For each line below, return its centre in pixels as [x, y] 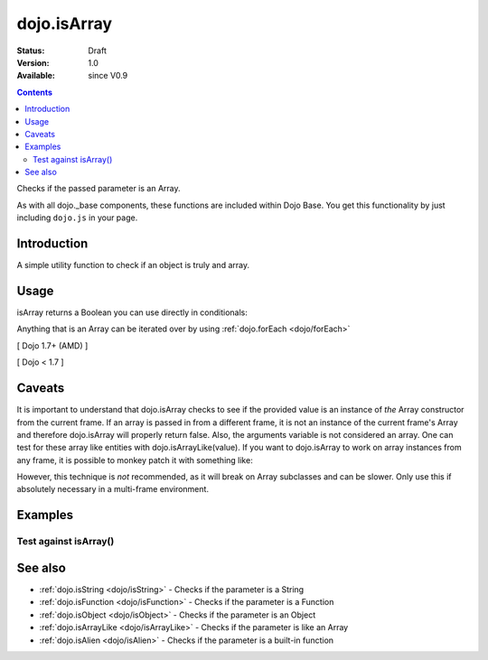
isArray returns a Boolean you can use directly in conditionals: [132, 312]
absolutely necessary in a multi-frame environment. [113, 489]
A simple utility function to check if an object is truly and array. [133, 265]
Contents [35, 92]
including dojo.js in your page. [77, 218]
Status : [31, 51]
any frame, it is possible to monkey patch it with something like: [135, 460]
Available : [36, 76]
